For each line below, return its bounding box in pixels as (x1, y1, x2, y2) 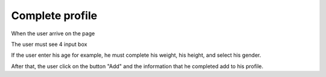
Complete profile (11, 9, 98, 22)
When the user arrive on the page (11, 30, 95, 37)
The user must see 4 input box (11, 41, 88, 48)
